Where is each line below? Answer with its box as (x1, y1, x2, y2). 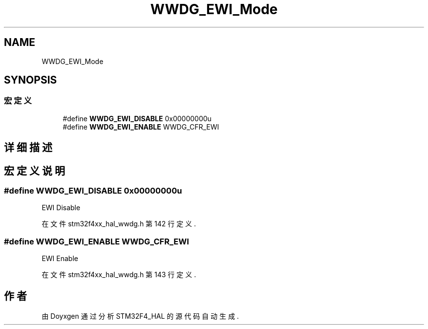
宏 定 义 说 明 (4, 164, 65, 177)
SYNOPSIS (4, 74, 57, 87)
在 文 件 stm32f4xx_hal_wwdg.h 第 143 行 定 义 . (42, 270, 196, 279)
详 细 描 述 (4, 141, 52, 154)
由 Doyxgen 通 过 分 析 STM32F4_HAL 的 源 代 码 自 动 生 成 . (42, 312, 239, 321)
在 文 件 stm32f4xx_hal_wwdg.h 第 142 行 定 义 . (42, 219, 196, 228)
